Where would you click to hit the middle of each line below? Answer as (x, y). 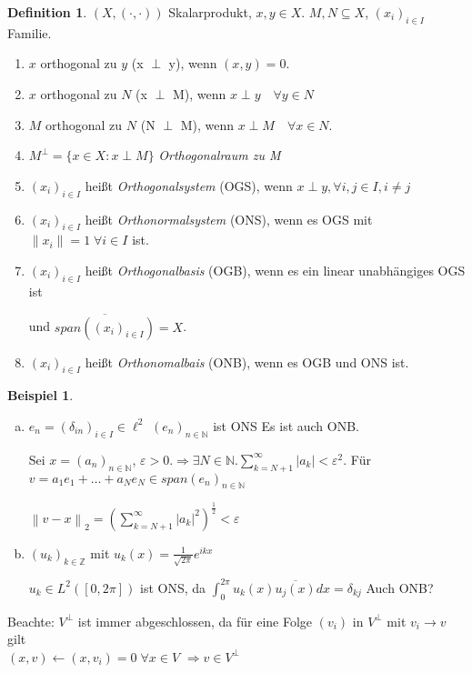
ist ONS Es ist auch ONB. (286, 425)
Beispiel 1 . (40, 395)
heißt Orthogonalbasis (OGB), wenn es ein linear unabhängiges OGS (275, 270)
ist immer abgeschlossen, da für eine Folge (195, 621)
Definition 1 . (47, 12)
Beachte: (31, 621)
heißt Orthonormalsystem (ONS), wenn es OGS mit (229, 219)
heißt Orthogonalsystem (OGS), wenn (189, 185)
